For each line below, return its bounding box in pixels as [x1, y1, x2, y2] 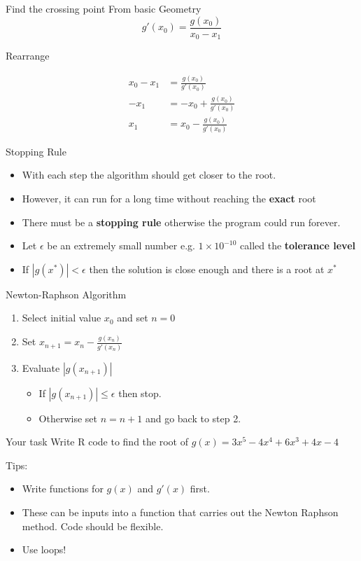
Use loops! [22, 542, 66, 557]
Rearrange [6, 48, 50, 63]
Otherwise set [38, 410, 97, 425]
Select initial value [22, 310, 101, 325]
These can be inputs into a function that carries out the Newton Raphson [22, 505, 339, 520]
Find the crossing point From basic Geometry [6, 1, 201, 15]
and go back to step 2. [145, 410, 241, 425]
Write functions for [22, 481, 104, 496]
